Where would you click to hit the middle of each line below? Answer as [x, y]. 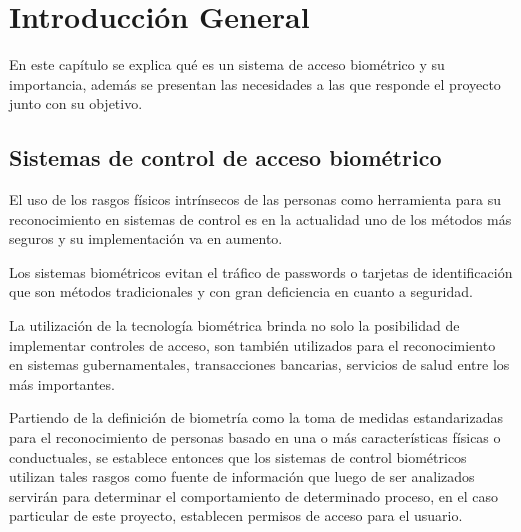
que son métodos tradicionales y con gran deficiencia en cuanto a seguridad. [241, 291]
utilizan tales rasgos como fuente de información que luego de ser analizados [242, 476]
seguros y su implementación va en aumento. [146, 238]
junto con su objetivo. [76, 103]
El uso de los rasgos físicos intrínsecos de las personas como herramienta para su [255, 199]
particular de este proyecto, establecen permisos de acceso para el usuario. [236, 515]
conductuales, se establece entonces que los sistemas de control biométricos [238, 456]
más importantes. [62, 383]
